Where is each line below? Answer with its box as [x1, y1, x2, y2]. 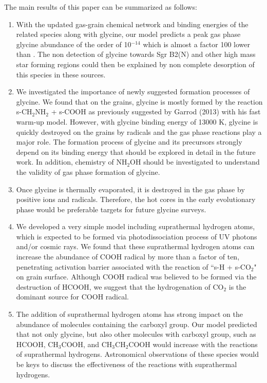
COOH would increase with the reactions [128, 338, 258, 349]
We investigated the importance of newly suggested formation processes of [16, 86, 250, 97]
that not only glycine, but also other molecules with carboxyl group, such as [16, 329, 256, 339]
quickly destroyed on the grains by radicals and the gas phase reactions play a [16, 126, 262, 137]
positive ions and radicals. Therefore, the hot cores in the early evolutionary [16, 194, 256, 205]
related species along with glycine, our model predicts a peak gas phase [16, 29, 241, 39]
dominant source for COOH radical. [16, 291, 129, 302]
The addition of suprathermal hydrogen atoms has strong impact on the [16, 309, 243, 319]
